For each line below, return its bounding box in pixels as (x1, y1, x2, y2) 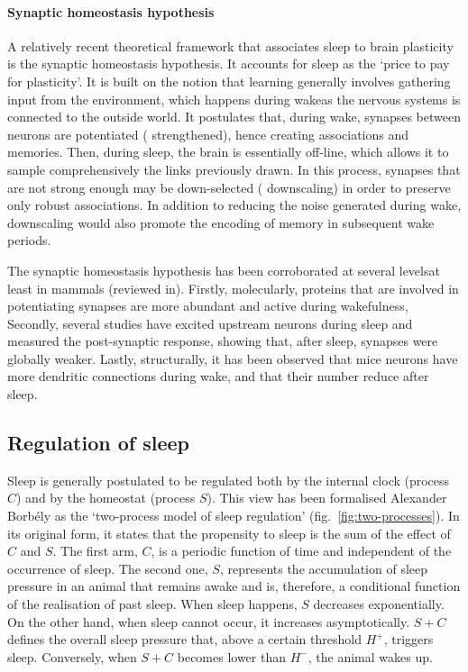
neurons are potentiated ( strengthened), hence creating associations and (7, 124, 409, 143)
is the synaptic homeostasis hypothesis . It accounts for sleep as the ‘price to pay (7, 54, 450, 73)
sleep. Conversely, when (7, 647, 137, 666)
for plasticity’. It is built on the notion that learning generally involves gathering (7, 71, 451, 90)
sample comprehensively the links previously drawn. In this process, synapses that (7, 159, 461, 178)
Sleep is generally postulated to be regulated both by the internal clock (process (7, 470, 450, 489)
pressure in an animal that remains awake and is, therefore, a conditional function (7, 577, 461, 595)
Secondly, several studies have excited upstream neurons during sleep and (7, 313, 413, 332)
